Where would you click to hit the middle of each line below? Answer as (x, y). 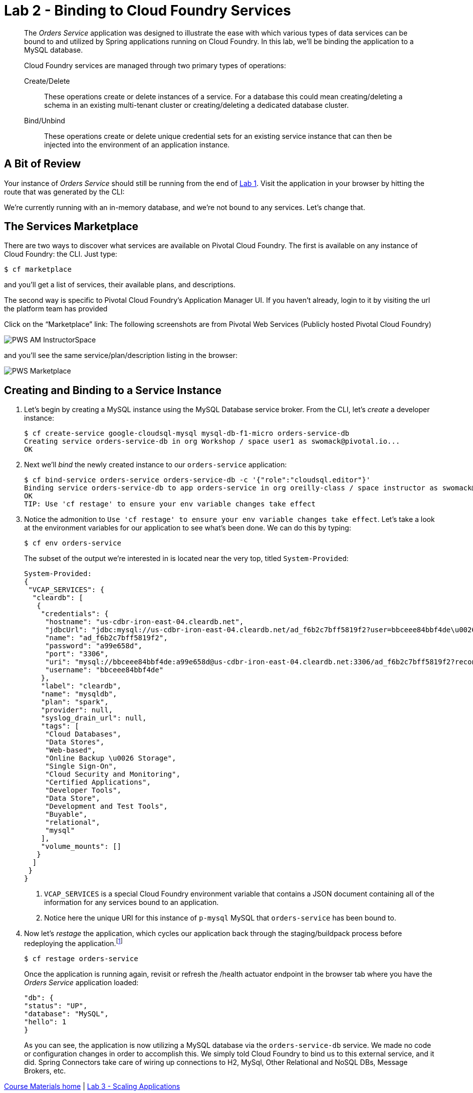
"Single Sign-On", (81, 766)
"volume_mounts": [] (81, 847)
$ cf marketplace (38, 269)
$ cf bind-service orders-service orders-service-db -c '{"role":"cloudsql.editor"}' (197, 480)
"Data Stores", (75, 742)
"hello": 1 (45, 1022)
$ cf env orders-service (73, 543)
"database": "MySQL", (66, 1014)
